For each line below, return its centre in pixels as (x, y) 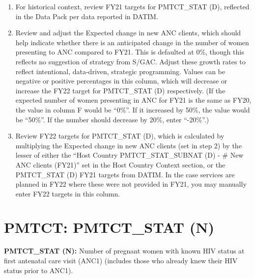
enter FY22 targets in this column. (68, 193)
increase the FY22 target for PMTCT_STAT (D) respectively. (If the (120, 90)
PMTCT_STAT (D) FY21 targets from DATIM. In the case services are (125, 174)
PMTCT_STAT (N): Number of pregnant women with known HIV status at (124, 251)
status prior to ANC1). (39, 270)
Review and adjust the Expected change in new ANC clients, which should (128, 33)
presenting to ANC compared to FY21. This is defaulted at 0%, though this (130, 52)
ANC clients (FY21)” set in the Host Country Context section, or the (120, 164)
